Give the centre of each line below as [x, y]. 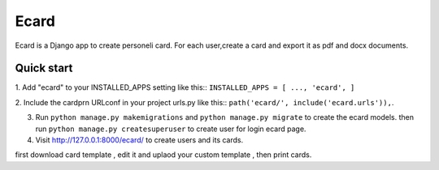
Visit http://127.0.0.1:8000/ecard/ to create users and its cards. [139, 140]
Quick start [44, 68]
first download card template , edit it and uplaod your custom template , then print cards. [163, 155]
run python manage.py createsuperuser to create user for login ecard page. [171, 129]
